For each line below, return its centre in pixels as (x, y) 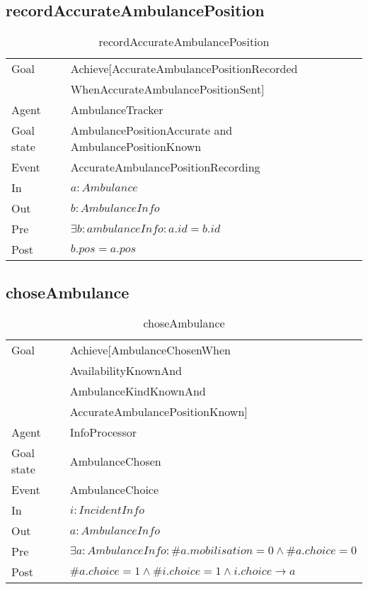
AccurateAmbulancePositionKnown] (159, 412)
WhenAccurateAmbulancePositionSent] (167, 89)
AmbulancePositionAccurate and (151, 130)
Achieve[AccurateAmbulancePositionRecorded (184, 69)
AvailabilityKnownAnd (126, 371)
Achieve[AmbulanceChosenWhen (150, 350)
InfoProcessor (103, 432)
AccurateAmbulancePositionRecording (165, 167)
